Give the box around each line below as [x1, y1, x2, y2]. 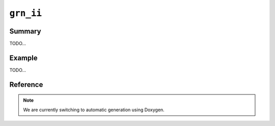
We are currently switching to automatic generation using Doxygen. [23, 107, 165, 113]
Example [9, 53, 38, 62]
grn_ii [9, 8, 42, 19]
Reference [9, 80, 43, 89]
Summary [9, 27, 41, 36]
